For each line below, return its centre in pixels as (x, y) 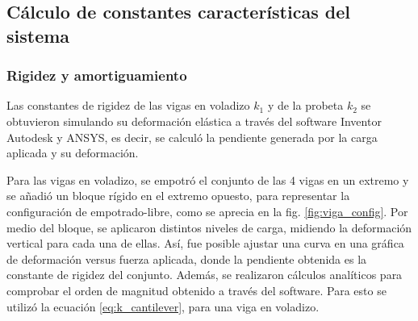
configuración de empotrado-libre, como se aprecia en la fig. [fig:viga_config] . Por (207, 211)
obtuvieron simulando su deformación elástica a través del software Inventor (194, 121)
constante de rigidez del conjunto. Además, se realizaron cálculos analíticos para (205, 275)
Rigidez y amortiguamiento (97, 75)
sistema (38, 35)
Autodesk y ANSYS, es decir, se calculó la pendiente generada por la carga (192, 137)
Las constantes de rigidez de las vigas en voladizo (128, 105)
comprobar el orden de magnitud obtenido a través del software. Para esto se (196, 290)
